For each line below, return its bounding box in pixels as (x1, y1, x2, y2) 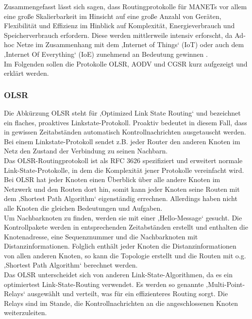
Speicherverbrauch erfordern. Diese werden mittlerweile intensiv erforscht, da (4, 30, 233, 40)
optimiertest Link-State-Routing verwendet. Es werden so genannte (4, 279, 204, 289)
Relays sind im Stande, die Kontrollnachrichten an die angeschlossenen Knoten (4, 298, 238, 308)
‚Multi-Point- (206, 279, 245, 289)
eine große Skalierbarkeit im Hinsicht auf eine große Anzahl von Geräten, (4, 11, 221, 21)
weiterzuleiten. (4, 307, 47, 318)
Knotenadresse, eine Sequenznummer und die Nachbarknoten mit (4, 231, 198, 241)
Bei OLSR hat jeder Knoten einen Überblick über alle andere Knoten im (4, 174, 220, 185)
